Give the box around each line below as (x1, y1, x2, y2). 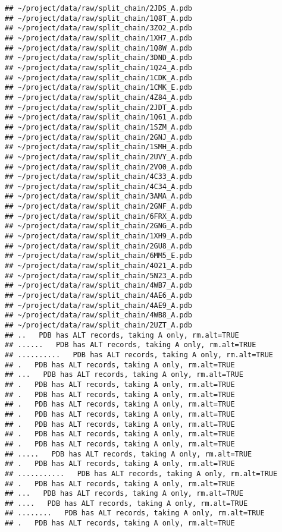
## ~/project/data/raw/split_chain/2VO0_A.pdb (5, 162, 192, 171)
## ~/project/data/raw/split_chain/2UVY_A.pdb (5, 152, 192, 161)
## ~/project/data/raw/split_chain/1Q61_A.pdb (5, 113, 192, 122)
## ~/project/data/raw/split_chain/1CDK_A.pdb (5, 73, 192, 82)
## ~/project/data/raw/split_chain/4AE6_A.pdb (5, 291, 192, 300)
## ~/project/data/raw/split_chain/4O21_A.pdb (5, 262, 192, 270)
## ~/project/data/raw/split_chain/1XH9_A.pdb (5, 232, 192, 241)
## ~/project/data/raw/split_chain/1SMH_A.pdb (5, 143, 192, 152)
